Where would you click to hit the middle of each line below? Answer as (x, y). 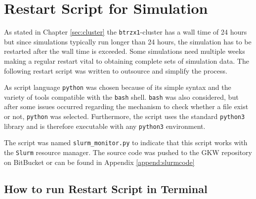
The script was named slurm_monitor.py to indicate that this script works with (126, 142)
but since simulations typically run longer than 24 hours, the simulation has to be (128, 41)
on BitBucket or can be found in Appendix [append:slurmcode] (99, 162)
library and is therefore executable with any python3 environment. (105, 126)
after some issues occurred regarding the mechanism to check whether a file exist (126, 106)
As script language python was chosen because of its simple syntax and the (118, 87)
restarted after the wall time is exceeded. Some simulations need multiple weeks (125, 51)
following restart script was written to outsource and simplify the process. (116, 70)
